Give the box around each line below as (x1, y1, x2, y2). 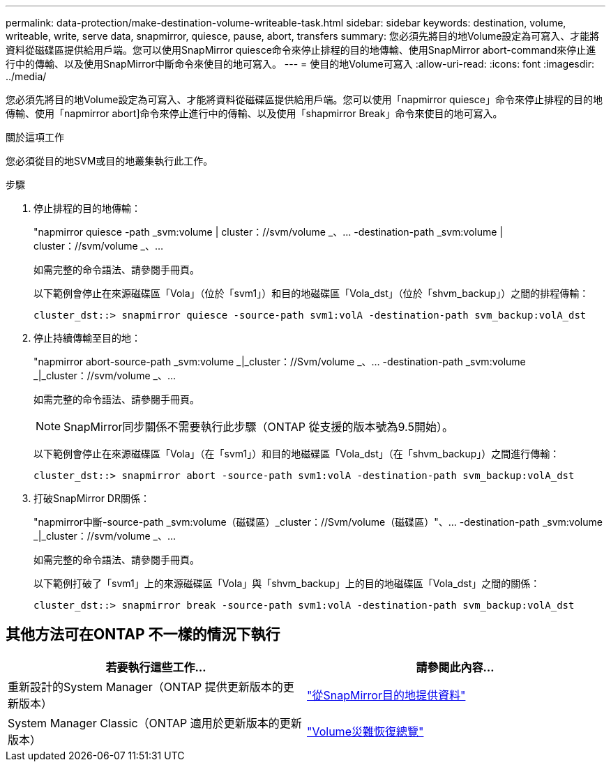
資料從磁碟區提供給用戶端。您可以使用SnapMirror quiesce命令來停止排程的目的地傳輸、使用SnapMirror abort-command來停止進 (6, 44, 596, 56)
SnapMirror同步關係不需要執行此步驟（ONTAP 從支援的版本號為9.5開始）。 (63, 420, 453, 434)
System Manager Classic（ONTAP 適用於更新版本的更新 (8, 715, 302, 730)
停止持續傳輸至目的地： (33, 332, 141, 344)
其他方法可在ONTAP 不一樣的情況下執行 (6, 625, 280, 644)
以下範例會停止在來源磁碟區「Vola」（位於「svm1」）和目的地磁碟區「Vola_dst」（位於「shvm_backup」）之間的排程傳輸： (33, 287, 589, 299)
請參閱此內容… (416, 660, 495, 674)
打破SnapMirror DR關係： (33, 492, 150, 504)
